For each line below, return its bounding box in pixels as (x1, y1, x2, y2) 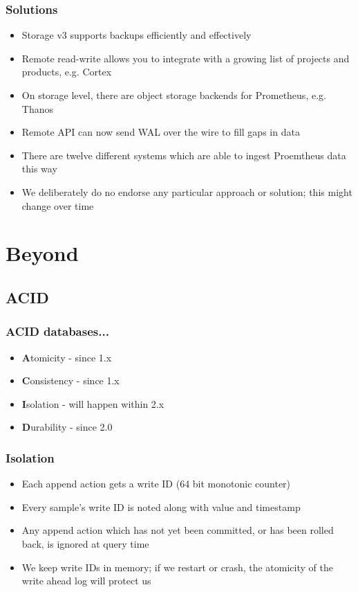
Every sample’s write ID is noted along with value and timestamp (21, 499, 301, 514)
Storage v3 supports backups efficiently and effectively (21, 28, 252, 42)
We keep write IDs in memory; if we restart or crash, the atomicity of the (21, 559, 333, 574)
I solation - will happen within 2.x (21, 396, 164, 411)
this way (21, 161, 57, 176)
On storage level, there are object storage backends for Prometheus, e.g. (21, 88, 326, 102)
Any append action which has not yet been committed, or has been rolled (21, 523, 334, 537)
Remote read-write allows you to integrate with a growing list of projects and (21, 51, 350, 65)
